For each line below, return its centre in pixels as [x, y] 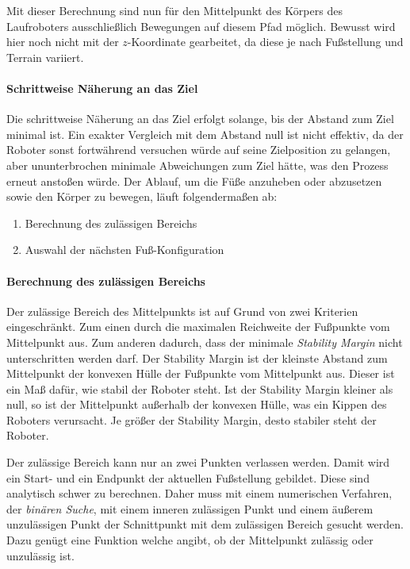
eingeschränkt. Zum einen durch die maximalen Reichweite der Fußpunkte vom [198, 327]
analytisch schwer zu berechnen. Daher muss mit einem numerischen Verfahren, [199, 493]
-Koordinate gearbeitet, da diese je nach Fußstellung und [265, 42]
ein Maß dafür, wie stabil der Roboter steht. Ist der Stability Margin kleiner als [200, 388]
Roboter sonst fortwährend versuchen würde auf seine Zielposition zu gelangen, [199, 150]
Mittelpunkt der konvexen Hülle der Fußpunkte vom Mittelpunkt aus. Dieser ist [201, 373]
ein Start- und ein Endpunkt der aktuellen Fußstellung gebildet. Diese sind [188, 477]
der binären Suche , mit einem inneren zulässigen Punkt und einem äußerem [190, 508]
